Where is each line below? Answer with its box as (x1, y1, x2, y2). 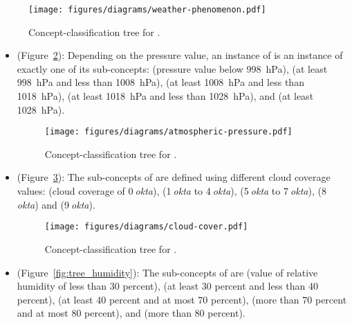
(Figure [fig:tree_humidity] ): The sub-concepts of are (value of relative (17, 265, 318, 279)
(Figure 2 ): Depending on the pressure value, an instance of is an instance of (17, 48, 343, 62)
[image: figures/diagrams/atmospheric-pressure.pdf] (44, 127, 293, 137)
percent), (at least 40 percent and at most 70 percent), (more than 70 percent (17, 292, 347, 306)
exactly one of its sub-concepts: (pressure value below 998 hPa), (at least (17, 61, 328, 76)
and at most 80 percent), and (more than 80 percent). (17, 306, 246, 320)
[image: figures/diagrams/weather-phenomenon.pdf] (28, 5, 266, 15)
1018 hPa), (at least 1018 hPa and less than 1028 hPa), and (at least (17, 89, 314, 103)
